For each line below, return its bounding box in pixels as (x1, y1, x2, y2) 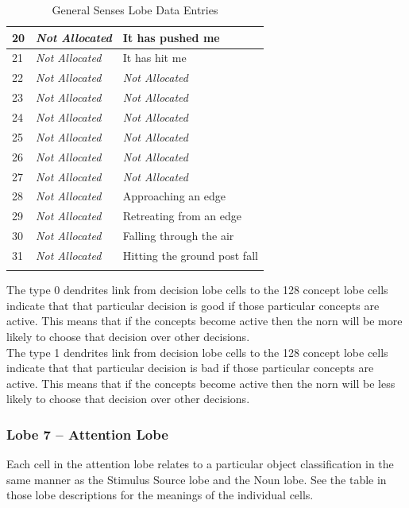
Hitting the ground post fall (122, 246, 258, 263)
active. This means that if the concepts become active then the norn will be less (6, 374, 395, 391)
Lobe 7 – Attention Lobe (6, 424, 168, 444)
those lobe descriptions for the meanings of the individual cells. (6, 487, 314, 503)
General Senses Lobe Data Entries (52, 2, 218, 17)
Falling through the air (122, 227, 234, 244)
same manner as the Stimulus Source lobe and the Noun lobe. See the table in (6, 471, 387, 487)
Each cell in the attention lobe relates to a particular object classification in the (6, 456, 394, 472)
